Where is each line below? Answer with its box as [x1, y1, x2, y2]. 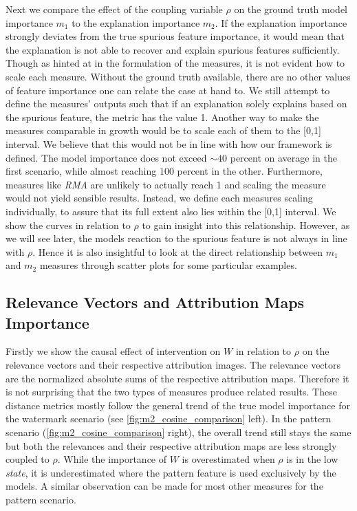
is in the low [286, 452, 338, 466]
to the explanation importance [72, 15, 200, 30]
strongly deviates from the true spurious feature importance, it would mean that [6, 29, 345, 43]
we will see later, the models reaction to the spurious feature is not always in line [6, 231, 347, 246]
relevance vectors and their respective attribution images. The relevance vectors [6, 358, 341, 372]
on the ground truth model [234, 2, 348, 16]
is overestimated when [182, 452, 275, 466]
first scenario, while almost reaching [6, 164, 157, 178]
